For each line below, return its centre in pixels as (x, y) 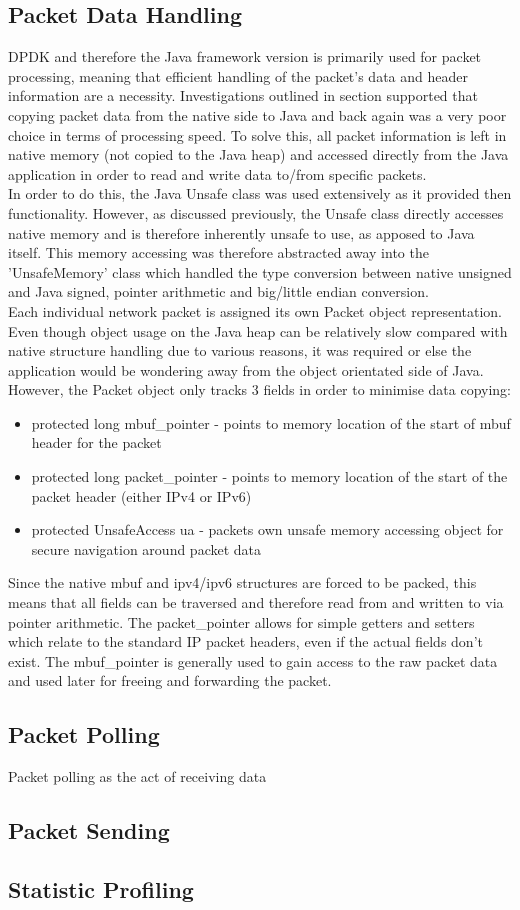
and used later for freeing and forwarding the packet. (170, 680)
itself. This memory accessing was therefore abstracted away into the (218, 252)
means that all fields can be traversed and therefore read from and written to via (256, 602)
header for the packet (96, 442)
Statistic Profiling (101, 888)
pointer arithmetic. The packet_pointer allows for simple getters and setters (241, 621)
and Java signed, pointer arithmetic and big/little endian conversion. (218, 291)
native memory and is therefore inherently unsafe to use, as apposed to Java (241, 232)
